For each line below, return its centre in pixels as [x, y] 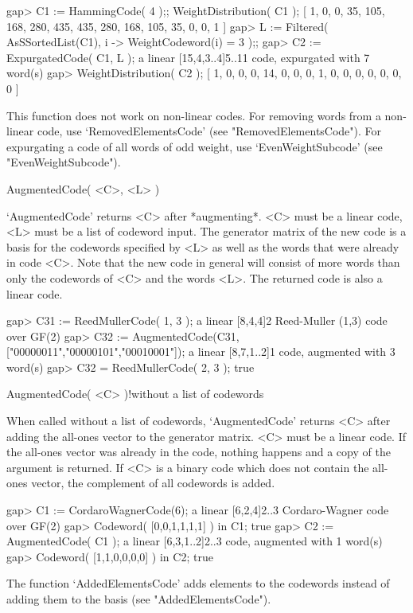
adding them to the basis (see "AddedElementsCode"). [139, 599]
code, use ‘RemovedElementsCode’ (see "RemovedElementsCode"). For [209, 131]
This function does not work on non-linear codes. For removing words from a [194, 115]
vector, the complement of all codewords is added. [153, 483]
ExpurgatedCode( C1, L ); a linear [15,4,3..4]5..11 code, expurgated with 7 [188, 57]
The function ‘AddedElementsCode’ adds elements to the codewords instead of [198, 583]
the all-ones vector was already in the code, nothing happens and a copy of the [199, 452]
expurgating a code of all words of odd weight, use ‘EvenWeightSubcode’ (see [195, 146]
